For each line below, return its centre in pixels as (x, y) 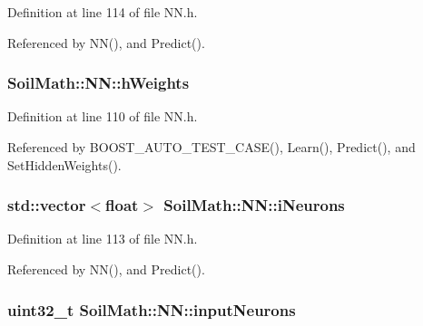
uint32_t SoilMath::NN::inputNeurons (152, 309)
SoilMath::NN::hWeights (98, 83)
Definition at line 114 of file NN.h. (103, 12)
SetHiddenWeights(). (64, 164)
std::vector (47, 205)
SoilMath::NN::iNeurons (254, 205)
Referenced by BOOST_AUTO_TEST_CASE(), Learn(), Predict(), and (211, 147)
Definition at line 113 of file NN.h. (103, 239)
